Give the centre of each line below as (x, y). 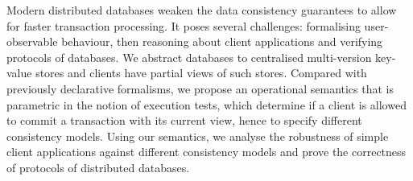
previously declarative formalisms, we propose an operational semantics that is (200, 88)
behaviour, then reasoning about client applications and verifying (222, 41)
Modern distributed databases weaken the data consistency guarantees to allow (202, 10)
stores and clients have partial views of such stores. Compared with (201, 73)
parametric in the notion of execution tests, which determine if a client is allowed (206, 104)
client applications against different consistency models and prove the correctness (206, 152)
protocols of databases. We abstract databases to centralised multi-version (189, 57)
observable (32, 41)
